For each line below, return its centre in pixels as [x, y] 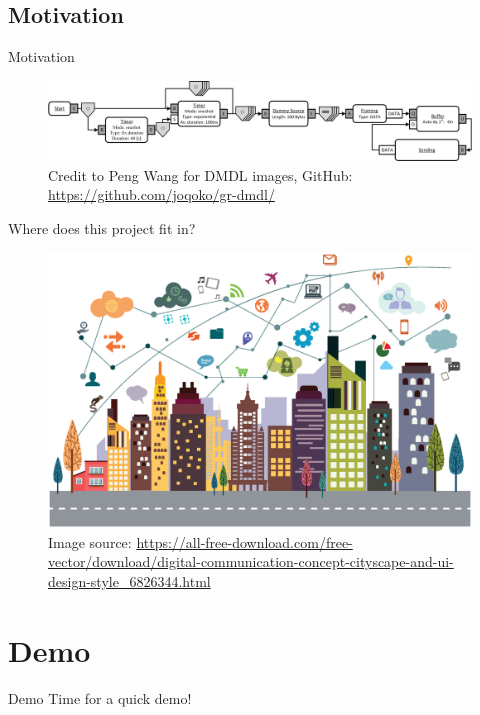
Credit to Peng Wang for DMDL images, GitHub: [200, 174]
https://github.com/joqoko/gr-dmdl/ [161, 194]
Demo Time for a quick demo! [100, 697]
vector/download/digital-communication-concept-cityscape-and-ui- [251, 561]
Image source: [90, 541]
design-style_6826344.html [129, 581]
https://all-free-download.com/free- [244, 541]
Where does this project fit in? [102, 227]
